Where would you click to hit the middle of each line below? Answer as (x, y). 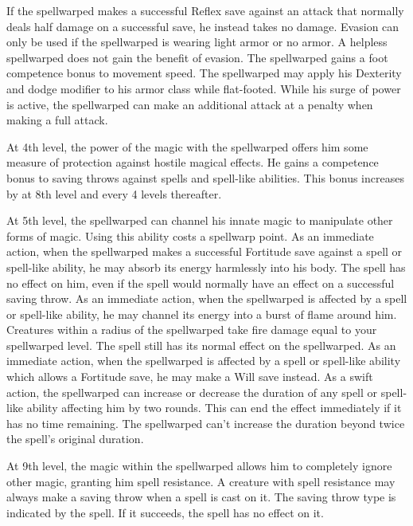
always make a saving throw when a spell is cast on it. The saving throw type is (201, 497)
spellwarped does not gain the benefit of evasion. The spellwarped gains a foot (197, 57)
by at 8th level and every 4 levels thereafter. (114, 193)
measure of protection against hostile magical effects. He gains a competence (193, 162)
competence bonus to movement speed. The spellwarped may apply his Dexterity (204, 73)
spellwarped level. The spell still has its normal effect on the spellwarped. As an (201, 345)
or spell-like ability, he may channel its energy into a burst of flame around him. (202, 314)
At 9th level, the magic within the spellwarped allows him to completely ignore (199, 466)
